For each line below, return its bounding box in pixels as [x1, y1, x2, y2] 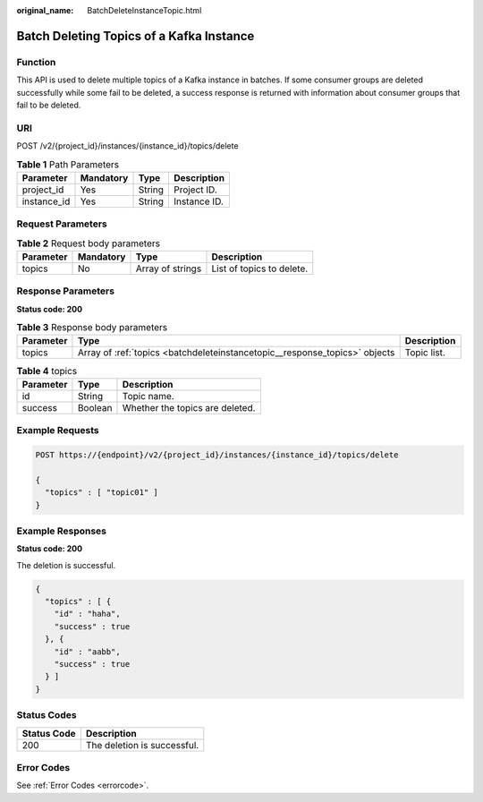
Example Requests [16, 424, 99, 437]
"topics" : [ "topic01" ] [45, 488, 158, 498]
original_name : [16, 5, 74, 15]
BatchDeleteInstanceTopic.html [87, 5, 202, 15]
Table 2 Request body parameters [16, 237, 161, 250]
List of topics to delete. [211, 262, 309, 275]
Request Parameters [16, 218, 107, 230]
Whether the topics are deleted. [122, 401, 256, 414]
